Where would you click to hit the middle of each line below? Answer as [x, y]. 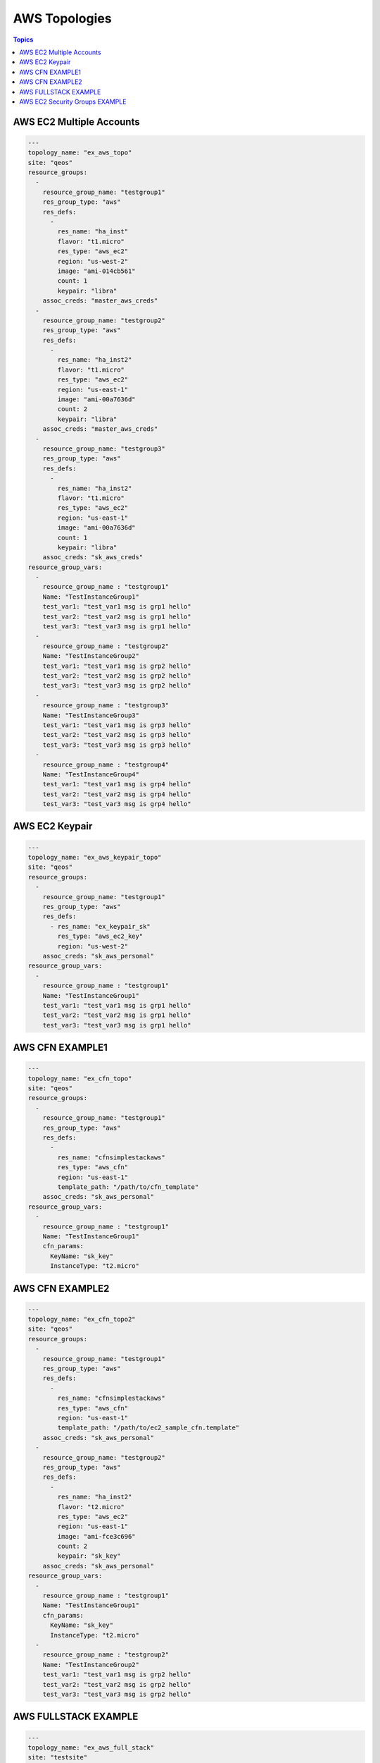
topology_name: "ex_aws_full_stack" [91, 1747]
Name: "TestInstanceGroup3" [91, 715]
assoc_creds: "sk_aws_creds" [93, 557]
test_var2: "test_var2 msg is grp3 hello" [117, 735]
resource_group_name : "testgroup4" [106, 764]
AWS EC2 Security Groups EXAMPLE [73, 102]
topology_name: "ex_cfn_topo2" [82, 1319]
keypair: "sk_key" [89, 1556]
